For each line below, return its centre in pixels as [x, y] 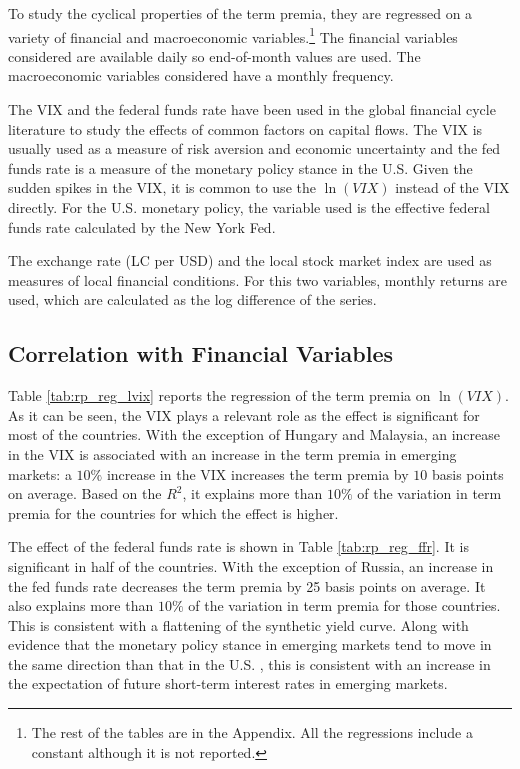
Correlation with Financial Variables [201, 353]
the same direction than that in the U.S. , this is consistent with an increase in [249, 663]
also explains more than [81, 605]
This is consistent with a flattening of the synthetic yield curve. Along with [238, 624]
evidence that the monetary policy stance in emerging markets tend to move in [250, 644]
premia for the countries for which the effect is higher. [173, 512]
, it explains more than [252, 493]
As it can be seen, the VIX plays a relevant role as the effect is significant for [244, 414]
